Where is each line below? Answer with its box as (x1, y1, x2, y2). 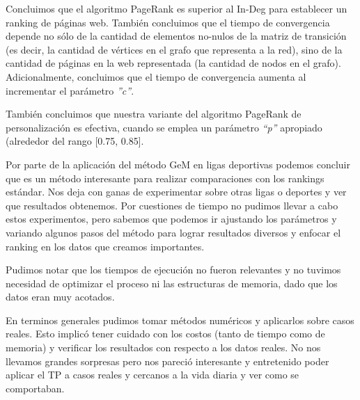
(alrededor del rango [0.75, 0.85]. (6, 134, 144, 148)
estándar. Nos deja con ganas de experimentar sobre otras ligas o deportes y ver (6, 184, 347, 199)
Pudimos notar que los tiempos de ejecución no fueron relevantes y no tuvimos (6, 262, 341, 277)
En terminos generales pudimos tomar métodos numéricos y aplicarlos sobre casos (6, 312, 354, 327)
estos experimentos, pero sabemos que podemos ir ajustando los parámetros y (6, 211, 337, 226)
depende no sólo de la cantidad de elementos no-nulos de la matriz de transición (6, 29, 347, 43)
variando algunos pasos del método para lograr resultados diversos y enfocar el (6, 225, 341, 239)
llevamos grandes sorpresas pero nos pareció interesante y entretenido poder (6, 353, 329, 368)
